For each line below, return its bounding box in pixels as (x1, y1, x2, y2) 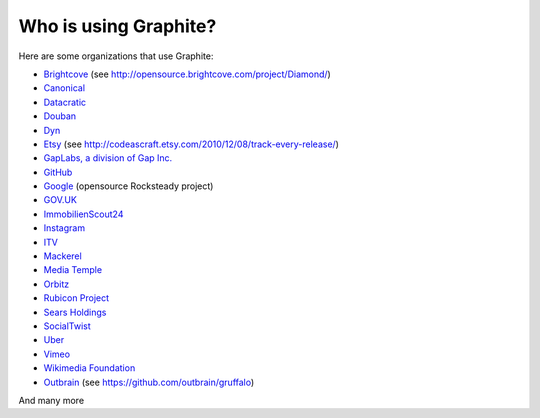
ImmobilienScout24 (43, 208, 124, 220)
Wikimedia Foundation (43, 362, 136, 374)
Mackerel (43, 250, 82, 262)
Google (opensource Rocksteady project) (43, 180, 214, 192)
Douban (43, 110, 77, 122)
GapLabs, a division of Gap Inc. (43, 152, 173, 164)
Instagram (43, 222, 85, 234)
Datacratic (43, 96, 87, 108)
